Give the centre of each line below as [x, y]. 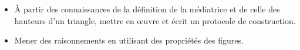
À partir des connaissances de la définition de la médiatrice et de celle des [147, 9]
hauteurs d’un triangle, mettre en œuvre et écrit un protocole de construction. [155, 20]
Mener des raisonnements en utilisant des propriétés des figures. [129, 40]
